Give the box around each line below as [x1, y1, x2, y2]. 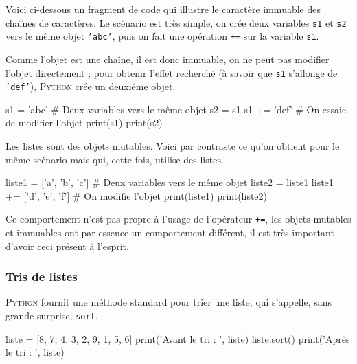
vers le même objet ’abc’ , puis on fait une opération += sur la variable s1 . [5, 29, 319, 43]
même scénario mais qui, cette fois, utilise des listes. [5, 152, 224, 166]
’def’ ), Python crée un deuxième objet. [5, 79, 176, 93]
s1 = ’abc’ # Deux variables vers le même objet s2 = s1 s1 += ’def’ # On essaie [5, 102, 347, 116]
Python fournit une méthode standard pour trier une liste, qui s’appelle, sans [5, 295, 332, 309]
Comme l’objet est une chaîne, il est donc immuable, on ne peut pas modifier [5, 52, 330, 66]
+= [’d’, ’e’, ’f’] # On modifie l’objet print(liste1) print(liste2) [5, 188, 268, 203]
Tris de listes [5, 268, 78, 285]
